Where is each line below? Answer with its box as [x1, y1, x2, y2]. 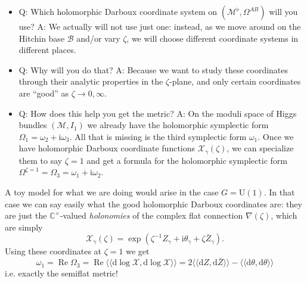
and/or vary [76, 32, 120, 44]
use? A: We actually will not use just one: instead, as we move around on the [18, 20, 301, 32]
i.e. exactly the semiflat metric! [5, 267, 118, 279]
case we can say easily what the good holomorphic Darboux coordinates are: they [5, 197, 302, 210]
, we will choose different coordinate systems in [126, 32, 299, 44]
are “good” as [18, 86, 69, 99]
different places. [18, 43, 76, 56]
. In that [263, 185, 295, 198]
